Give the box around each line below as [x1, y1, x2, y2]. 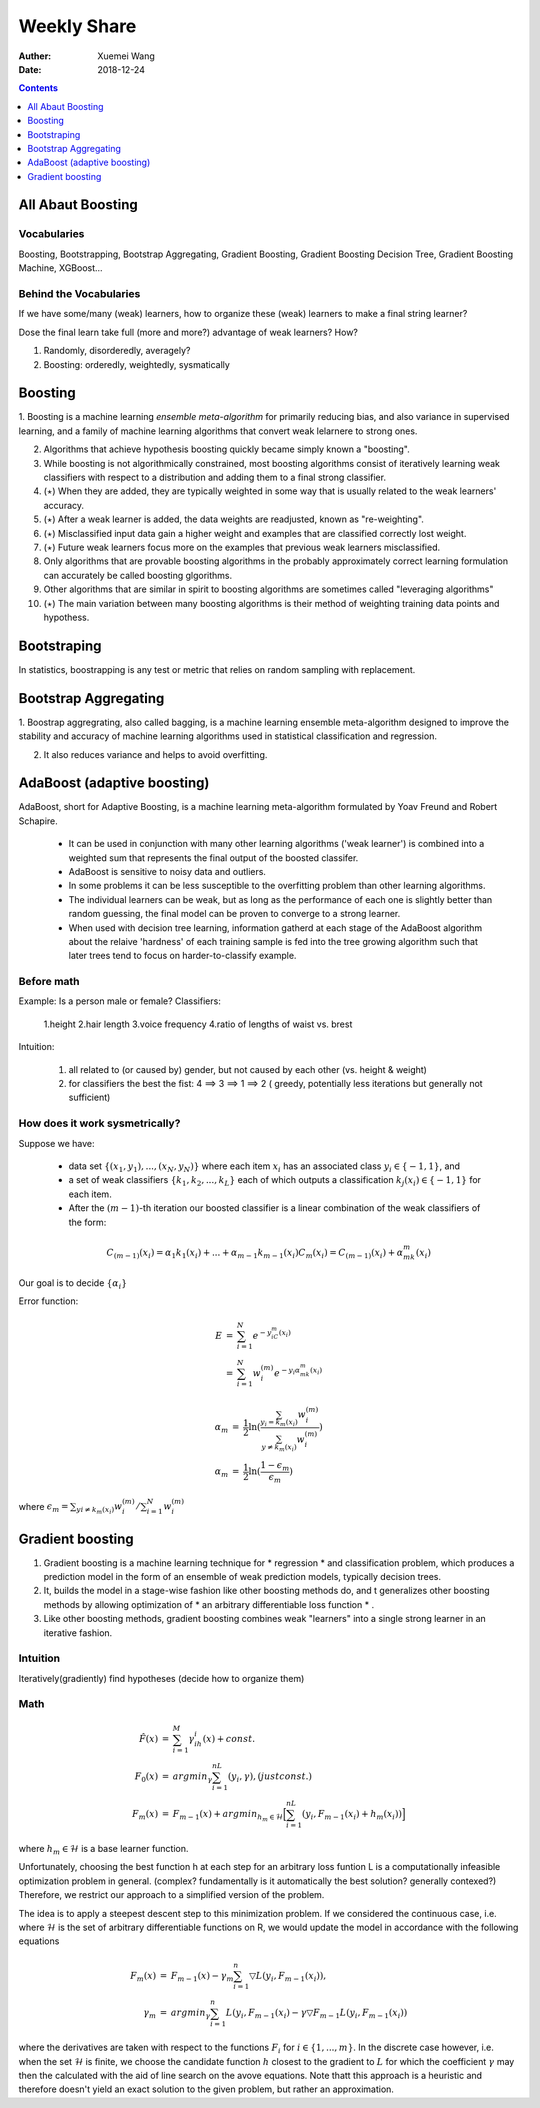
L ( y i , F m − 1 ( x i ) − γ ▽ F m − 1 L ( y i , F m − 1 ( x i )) [225, 2007, 408, 2021]
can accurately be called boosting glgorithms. [43, 569, 233, 581]
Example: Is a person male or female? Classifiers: [18, 995, 222, 1007]
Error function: [18, 1295, 79, 1307]
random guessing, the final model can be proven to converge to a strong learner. [68, 908, 401, 920]
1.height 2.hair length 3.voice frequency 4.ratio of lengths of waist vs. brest [43, 1018, 353, 1030]
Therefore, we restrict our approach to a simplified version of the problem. [18, 1889, 325, 1901]
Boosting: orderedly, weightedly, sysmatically [43, 358, 230, 370]
